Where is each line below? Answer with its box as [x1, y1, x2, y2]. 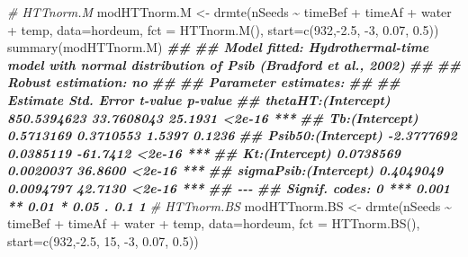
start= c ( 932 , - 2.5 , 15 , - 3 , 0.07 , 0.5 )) [7, 231, 199, 250]
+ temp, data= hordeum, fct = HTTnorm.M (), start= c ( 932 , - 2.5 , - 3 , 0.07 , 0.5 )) [7, 20, 439, 39]
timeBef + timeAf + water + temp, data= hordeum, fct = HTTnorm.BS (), [7, 214, 420, 233]
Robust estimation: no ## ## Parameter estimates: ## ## [7, 73, 400, 92]
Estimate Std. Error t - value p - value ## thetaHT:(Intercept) [7, 90, 391, 109]
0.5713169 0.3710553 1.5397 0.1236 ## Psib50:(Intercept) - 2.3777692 [7, 126, 457, 145]
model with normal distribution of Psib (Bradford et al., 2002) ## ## [7, 55, 462, 74]
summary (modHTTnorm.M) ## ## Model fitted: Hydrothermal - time [7, 38, 429, 57]
